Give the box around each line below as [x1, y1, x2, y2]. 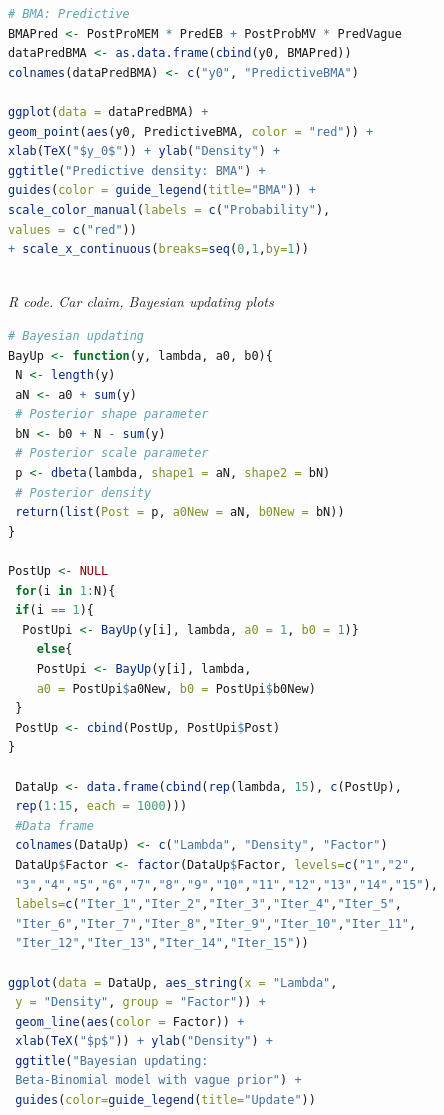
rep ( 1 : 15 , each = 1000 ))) [15, 799, 188, 814]
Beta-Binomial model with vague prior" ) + [15, 1073, 302, 1088]
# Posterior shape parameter [15, 407, 209, 422]
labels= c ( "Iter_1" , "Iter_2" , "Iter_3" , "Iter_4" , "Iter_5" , [15, 897, 402, 912]
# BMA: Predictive [8, 7, 130, 21]
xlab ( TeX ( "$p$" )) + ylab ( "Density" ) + [15, 1034, 274, 1049]
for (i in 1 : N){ [15, 583, 116, 598]
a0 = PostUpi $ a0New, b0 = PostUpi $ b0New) [36, 681, 316, 696]
